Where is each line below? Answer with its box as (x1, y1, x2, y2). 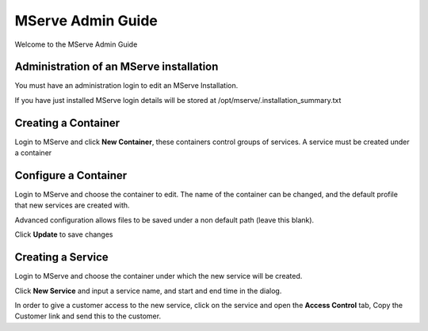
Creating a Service (14, 250, 109, 264)
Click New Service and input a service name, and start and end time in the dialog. (14, 286, 282, 295)
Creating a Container (14, 116, 120, 130)
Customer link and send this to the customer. (14, 311, 162, 321)
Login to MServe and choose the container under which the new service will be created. (14, 272, 303, 281)
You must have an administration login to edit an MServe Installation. (14, 81, 239, 90)
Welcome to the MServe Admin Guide (14, 40, 138, 49)
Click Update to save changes (14, 230, 113, 239)
